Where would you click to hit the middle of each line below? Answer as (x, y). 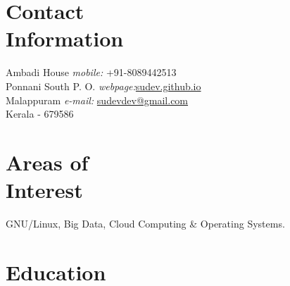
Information (65, 38)
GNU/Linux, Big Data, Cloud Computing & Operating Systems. (145, 223)
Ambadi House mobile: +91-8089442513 (91, 72)
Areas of (47, 162)
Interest (44, 190)
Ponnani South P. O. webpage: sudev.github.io (103, 86)
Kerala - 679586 (40, 114)
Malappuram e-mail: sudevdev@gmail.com (97, 100)
